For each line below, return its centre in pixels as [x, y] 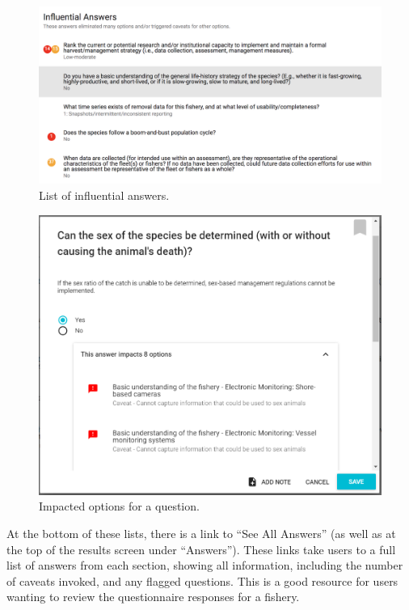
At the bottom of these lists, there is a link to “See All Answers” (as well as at [201, 533]
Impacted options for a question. [119, 506]
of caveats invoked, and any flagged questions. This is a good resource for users [202, 580]
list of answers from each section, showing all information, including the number [205, 565]
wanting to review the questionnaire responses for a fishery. [153, 597]
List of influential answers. [104, 195]
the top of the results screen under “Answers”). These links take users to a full [201, 549]
